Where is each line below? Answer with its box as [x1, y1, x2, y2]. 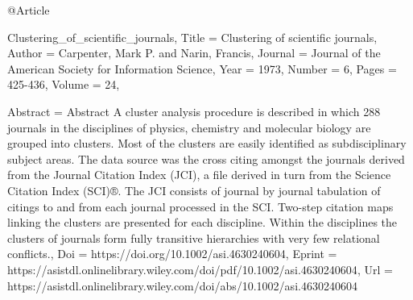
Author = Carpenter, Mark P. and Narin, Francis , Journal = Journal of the [7, 44, 381, 61]
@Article [7, 2, 50, 18]
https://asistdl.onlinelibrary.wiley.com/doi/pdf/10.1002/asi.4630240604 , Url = [7, 260, 393, 277]
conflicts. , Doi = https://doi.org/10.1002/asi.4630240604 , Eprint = [7, 245, 337, 262]
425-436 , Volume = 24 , [7, 76, 120, 93]
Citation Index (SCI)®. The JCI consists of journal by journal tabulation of [7, 181, 381, 198]
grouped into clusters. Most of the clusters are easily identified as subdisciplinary [7, 135, 407, 152]
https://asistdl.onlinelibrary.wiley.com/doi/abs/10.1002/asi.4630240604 [7, 277, 357, 294]
